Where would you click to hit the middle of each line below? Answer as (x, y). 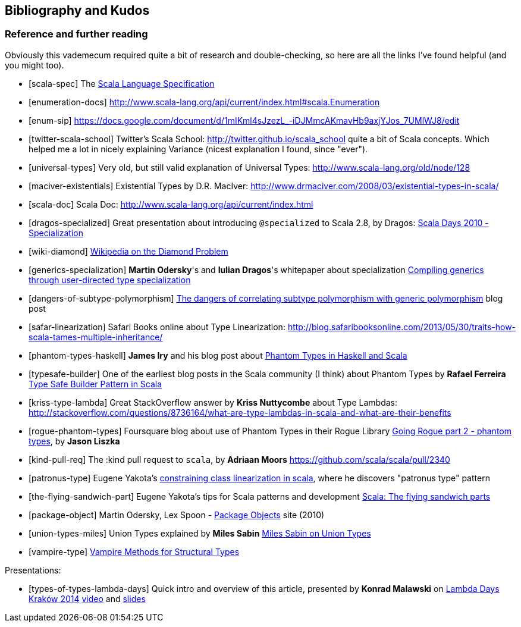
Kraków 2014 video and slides (87, 598)
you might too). (34, 65)
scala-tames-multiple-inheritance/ (96, 337)
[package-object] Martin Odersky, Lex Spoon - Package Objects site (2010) (177, 515)
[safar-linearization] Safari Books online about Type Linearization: (157, 327)
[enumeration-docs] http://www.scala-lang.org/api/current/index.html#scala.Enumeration (204, 102)
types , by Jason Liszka (74, 441)
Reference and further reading (76, 34)
